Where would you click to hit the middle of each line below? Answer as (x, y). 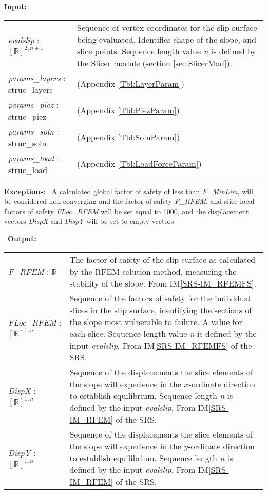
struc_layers (31, 89)
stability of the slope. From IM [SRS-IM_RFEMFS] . (163, 283)
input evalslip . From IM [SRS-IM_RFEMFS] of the (161, 345)
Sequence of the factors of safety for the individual (160, 298)
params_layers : (37, 78)
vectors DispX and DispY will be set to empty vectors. (90, 221)
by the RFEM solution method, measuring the (153, 271)
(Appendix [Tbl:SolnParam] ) (128, 137)
